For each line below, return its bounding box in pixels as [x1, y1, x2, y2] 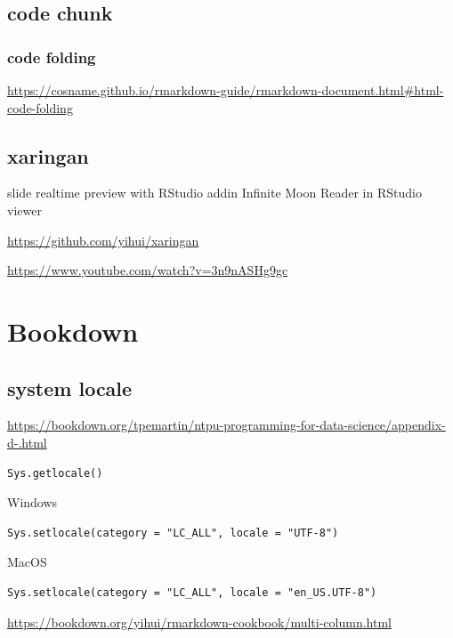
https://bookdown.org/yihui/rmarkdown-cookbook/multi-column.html [7, 612, 392, 631]
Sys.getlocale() [7, 466, 103, 480]
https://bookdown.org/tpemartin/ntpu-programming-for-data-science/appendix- [7, 416, 446, 434]
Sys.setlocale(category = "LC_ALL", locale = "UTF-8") [7, 526, 339, 539]
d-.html [7, 432, 47, 451]
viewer [7, 200, 42, 219]
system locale [7, 374, 133, 401]
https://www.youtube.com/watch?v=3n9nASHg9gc [7, 261, 288, 279]
